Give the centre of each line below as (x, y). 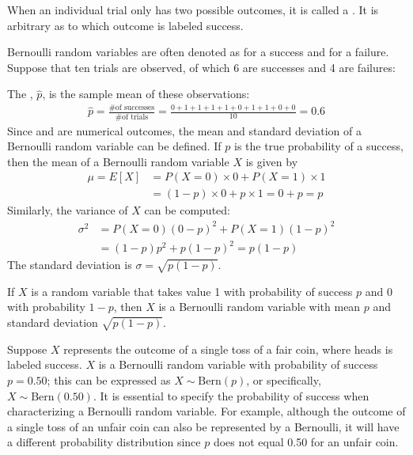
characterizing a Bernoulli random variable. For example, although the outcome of (206, 411)
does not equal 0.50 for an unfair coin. (306, 442)
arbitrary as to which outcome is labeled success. (125, 25)
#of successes (132, 107)
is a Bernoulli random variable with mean (260, 307)
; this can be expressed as (109, 380)
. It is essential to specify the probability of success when (231, 395)
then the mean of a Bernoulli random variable (118, 161)
